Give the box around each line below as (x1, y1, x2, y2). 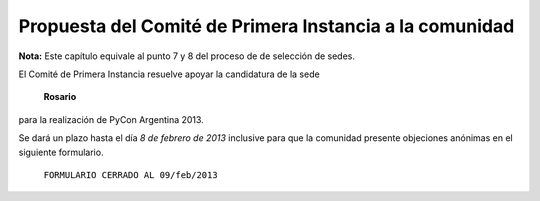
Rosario (43, 91, 77, 103)
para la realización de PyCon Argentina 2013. (18, 113, 204, 125)
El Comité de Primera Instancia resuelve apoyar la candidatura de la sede (18, 68, 320, 80)
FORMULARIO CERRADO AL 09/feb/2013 (43, 169, 219, 180)
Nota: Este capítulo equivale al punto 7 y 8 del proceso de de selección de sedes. (18, 50, 355, 62)
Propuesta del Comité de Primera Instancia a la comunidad (18, 15, 515, 37)
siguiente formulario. (18, 146, 104, 158)
